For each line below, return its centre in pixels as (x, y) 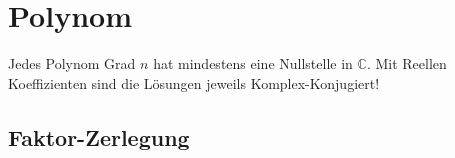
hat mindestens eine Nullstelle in (253, 63)
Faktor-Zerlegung (99, 136)
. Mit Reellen (406, 63)
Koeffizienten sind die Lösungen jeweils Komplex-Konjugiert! (194, 82)
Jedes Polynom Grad (72, 63)
